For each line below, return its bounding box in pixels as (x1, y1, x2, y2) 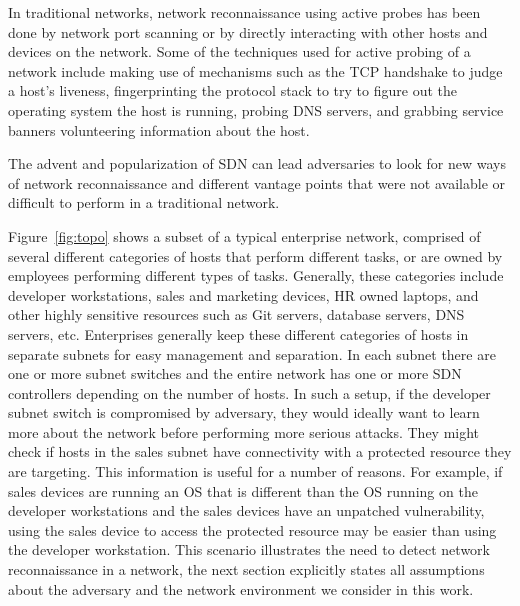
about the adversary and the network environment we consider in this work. (8, 578, 474, 599)
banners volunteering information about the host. (8, 119, 310, 140)
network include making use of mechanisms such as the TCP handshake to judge (8, 60, 503, 81)
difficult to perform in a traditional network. (8, 192, 280, 213)
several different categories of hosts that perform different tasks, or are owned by (8, 245, 503, 266)
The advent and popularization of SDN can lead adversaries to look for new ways (8, 153, 506, 174)
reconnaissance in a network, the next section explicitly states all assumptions (8, 559, 485, 580)
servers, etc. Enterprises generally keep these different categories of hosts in (8, 323, 469, 344)
